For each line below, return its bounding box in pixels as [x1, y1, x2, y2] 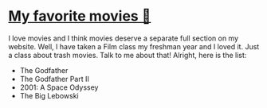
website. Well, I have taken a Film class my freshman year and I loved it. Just [8, 41, 260, 51]
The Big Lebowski [19, 91, 79, 100]
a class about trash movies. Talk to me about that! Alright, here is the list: [8, 50, 247, 60]
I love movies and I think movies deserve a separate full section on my [8, 33, 239, 43]
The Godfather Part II [19, 74, 90, 83]
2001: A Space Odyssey [19, 83, 99, 92]
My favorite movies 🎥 [8, 7, 151, 25]
